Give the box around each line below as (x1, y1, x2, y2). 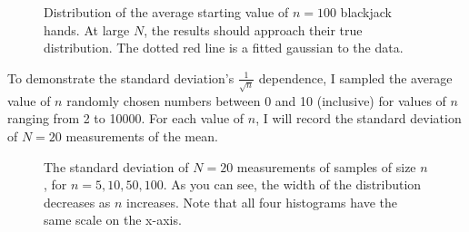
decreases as (44, 192, 111, 211)
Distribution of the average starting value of (44, 3, 289, 21)
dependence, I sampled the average (258, 68, 453, 87)
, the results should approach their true (144, 20, 363, 39)
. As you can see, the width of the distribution (163, 175, 422, 194)
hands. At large (44, 20, 130, 39)
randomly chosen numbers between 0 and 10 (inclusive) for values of (66, 91, 446, 110)
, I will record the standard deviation (255, 109, 462, 128)
